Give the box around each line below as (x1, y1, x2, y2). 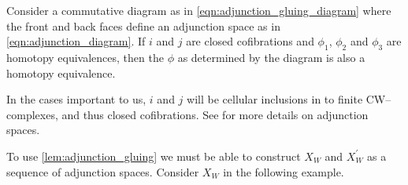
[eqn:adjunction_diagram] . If (6, 33, 146, 49)
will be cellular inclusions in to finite (187, 91, 363, 107)
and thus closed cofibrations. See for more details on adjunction (61, 106, 369, 122)
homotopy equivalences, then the (6, 49, 164, 65)
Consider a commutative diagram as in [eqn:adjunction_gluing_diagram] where (6, 2, 391, 18)
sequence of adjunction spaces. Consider (6, 163, 199, 180)
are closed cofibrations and (186, 33, 314, 49)
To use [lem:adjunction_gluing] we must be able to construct (6, 147, 301, 164)
